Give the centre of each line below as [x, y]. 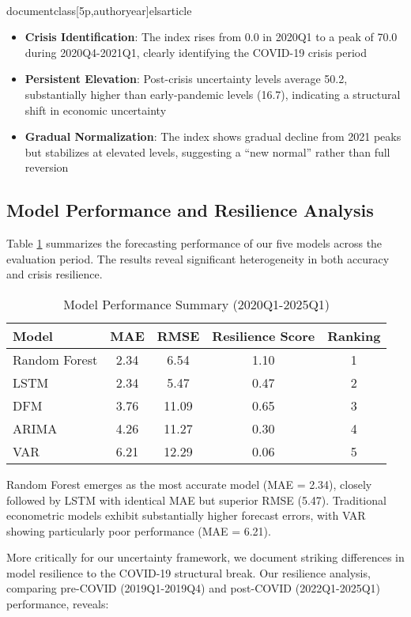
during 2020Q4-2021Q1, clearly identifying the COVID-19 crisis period [196, 52]
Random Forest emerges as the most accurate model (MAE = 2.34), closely [189, 484]
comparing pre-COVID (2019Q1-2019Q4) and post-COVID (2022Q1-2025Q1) [194, 588]
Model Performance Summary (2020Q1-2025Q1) [197, 304]
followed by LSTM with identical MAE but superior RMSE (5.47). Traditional [196, 500]
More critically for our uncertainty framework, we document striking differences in [205, 557]
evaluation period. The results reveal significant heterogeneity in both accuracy [198, 258]
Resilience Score [264, 335]
